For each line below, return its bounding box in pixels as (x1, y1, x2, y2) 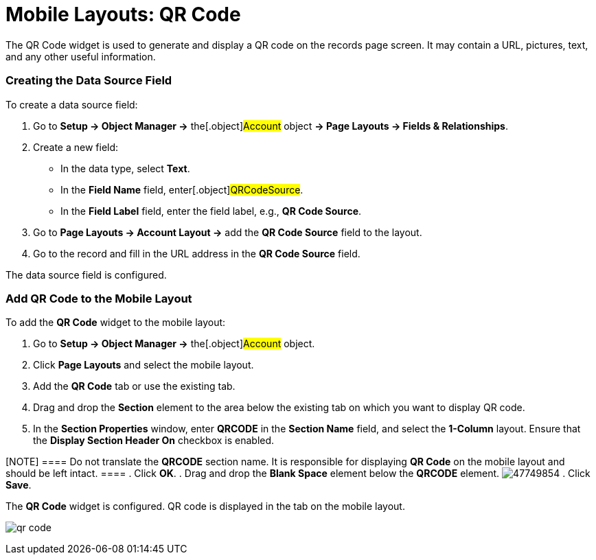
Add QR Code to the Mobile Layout (5, 291, 192, 305)
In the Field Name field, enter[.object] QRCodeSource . (60, 183, 303, 196)
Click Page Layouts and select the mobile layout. (33, 359, 254, 371)
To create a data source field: (5, 98, 138, 110)
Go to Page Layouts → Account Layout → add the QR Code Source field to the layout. (33, 226, 422, 238)
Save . (5, 479, 32, 491)
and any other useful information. (5, 50, 156, 62)
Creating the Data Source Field (5, 73, 172, 88)
